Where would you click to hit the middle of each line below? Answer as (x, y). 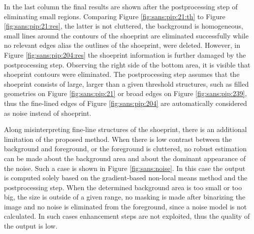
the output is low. (31, 226)
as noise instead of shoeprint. (48, 113)
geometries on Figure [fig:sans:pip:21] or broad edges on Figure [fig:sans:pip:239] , (126, 93)
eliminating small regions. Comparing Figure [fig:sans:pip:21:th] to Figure (115, 16)
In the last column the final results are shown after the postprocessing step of (121, 6)
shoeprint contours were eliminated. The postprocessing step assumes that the (122, 74)
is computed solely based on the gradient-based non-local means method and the (126, 178)
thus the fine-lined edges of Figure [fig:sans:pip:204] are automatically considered (126, 103)
